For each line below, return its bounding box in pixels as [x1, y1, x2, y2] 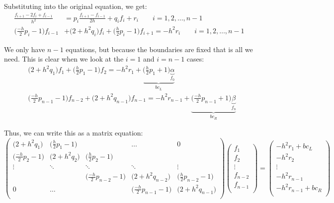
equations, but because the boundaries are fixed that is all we [66, 44, 253, 54]
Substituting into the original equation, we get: [4, 1, 147, 11]
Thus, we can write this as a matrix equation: [4, 128, 143, 138]
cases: [186, 54, 204, 64]
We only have [4, 44, 45, 54]
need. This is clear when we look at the [4, 54, 124, 64]
